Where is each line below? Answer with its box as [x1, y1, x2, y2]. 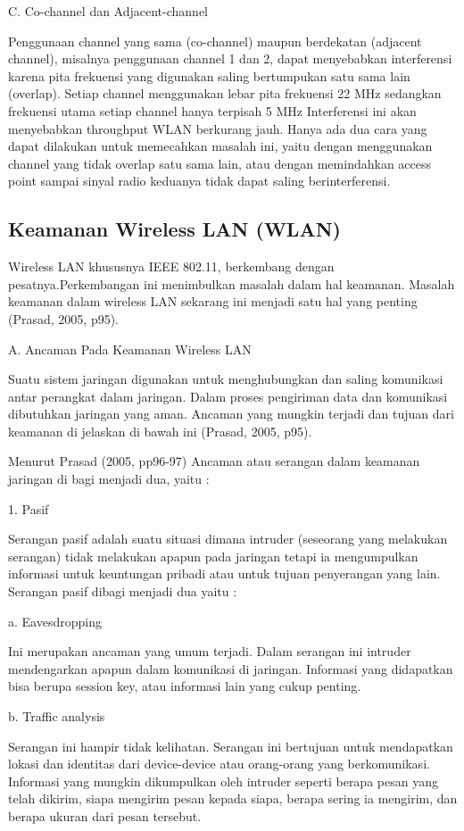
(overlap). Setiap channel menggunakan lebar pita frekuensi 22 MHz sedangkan [8, 84, 442, 103]
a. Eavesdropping [8, 611, 102, 630]
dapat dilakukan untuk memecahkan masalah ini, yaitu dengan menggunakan [8, 137, 433, 155]
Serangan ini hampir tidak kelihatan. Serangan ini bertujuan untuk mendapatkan [8, 736, 453, 755]
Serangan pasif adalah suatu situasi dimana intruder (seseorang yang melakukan [8, 529, 448, 548]
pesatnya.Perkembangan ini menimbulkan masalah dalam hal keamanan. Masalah [8, 274, 455, 293]
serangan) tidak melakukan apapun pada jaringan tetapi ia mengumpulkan [8, 546, 418, 565]
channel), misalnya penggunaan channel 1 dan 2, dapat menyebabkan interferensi [8, 49, 452, 68]
